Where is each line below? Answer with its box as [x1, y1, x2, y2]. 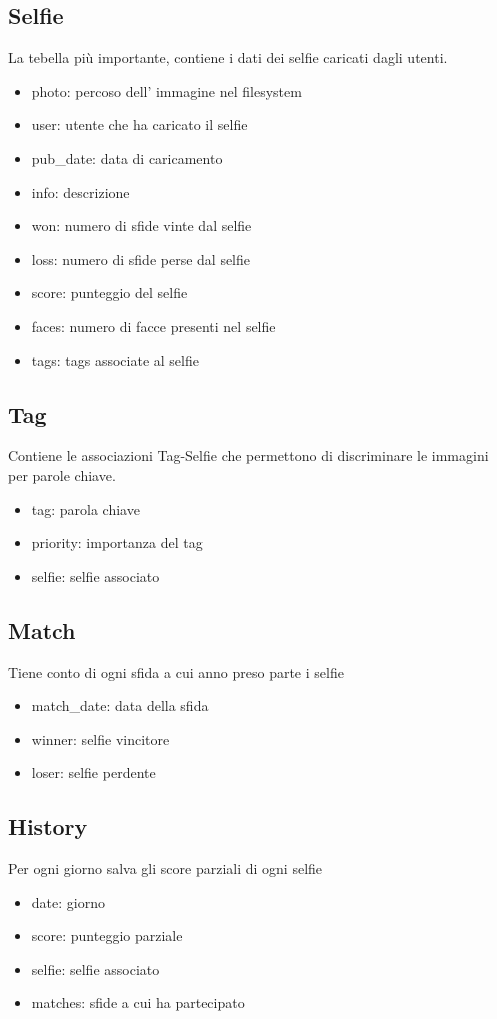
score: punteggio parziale [31, 925, 183, 946]
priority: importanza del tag [31, 532, 203, 553]
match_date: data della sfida [31, 695, 209, 716]
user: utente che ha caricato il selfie [31, 114, 248, 135]
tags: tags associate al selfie [31, 349, 199, 370]
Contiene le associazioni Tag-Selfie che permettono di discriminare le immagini [8, 445, 489, 466]
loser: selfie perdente [31, 762, 156, 783]
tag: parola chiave [31, 498, 140, 519]
